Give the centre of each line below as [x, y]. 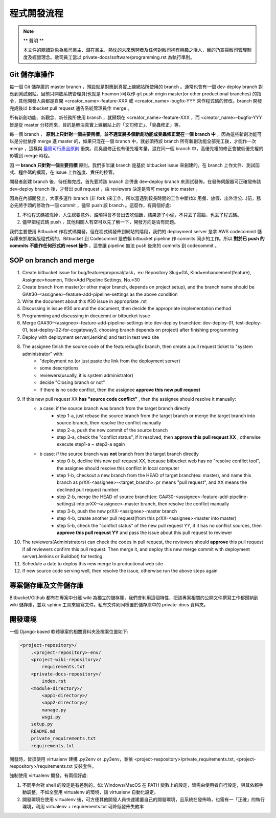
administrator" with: [43, 354]
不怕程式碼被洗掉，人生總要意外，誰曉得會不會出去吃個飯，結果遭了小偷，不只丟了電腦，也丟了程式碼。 [132, 215]
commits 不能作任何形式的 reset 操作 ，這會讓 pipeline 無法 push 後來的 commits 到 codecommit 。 [114, 246]
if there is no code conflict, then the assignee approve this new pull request [120, 390]
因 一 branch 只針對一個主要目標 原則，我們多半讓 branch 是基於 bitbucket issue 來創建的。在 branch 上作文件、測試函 [135, 165]
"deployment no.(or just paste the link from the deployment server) [110, 361]
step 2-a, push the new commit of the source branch [112, 430]
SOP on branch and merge [52, 261]
